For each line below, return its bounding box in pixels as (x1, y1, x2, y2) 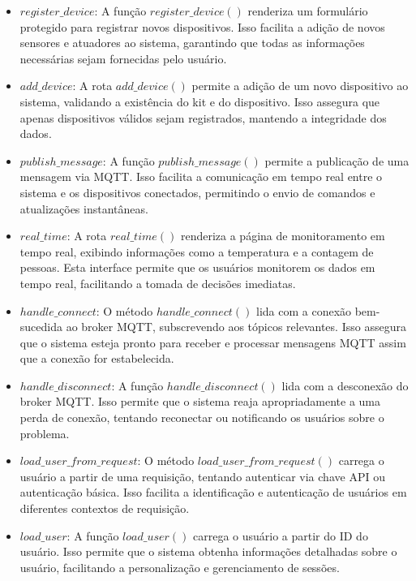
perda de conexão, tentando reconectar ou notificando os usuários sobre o (19, 409, 384, 426)
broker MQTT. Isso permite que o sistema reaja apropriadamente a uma (19, 393, 381, 410)
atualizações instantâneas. (19, 200, 148, 217)
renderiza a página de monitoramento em (180, 227, 385, 244)
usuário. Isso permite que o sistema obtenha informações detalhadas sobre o (19, 543, 397, 560)
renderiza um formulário (247, 2, 368, 19)
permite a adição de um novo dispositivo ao (191, 77, 409, 94)
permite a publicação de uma (264, 152, 410, 169)
